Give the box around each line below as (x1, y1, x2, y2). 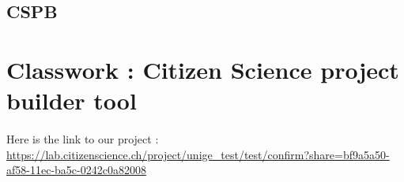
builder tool (6, 84, 137, 117)
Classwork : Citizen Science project (6, 53, 399, 85)
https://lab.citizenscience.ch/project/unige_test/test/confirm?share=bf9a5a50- (6, 146, 390, 162)
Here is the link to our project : (6, 130, 159, 147)
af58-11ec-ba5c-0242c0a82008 (6, 162, 146, 178)
